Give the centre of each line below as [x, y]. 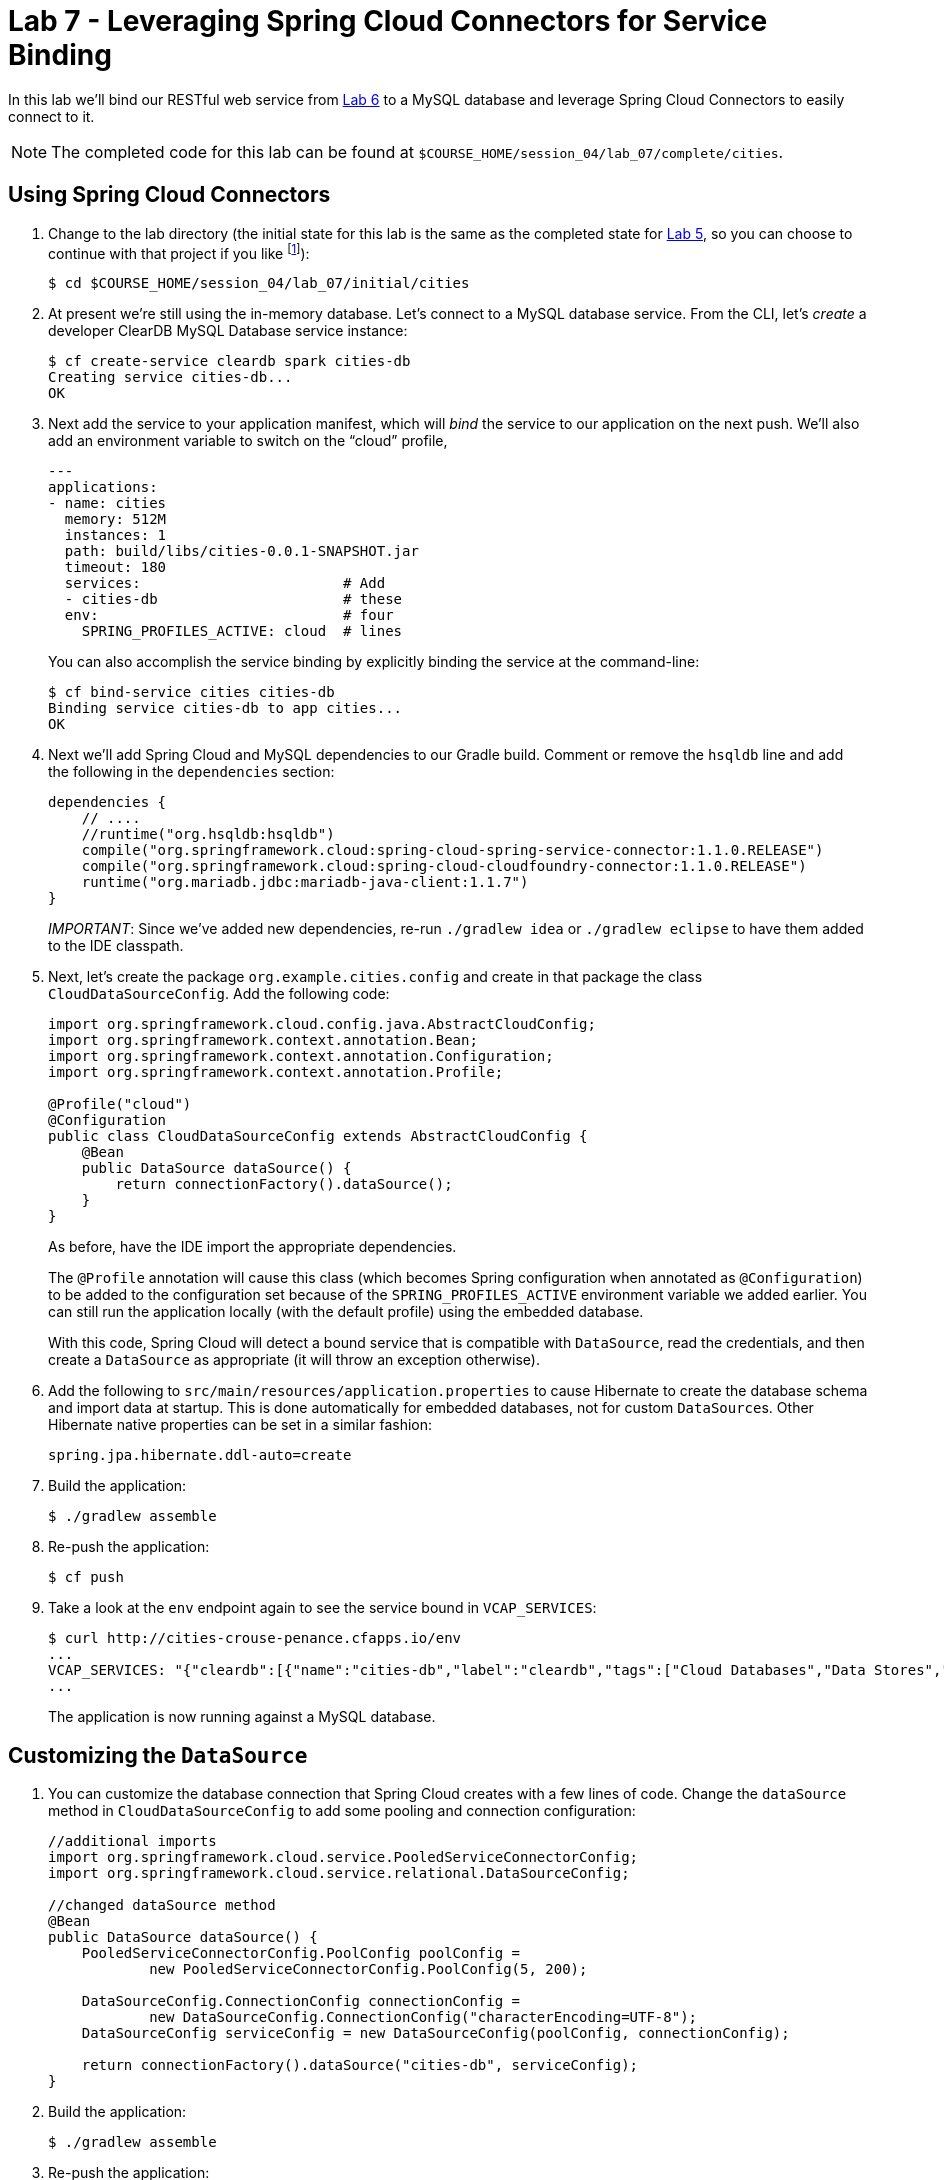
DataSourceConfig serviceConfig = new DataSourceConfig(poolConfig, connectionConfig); [435, 2033]
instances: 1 [115, 535]
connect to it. [51, 116]
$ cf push [86, 1577]
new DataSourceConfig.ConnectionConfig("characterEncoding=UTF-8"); [423, 2017]
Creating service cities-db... [170, 377]
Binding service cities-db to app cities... [225, 708]
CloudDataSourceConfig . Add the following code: [219, 994]
